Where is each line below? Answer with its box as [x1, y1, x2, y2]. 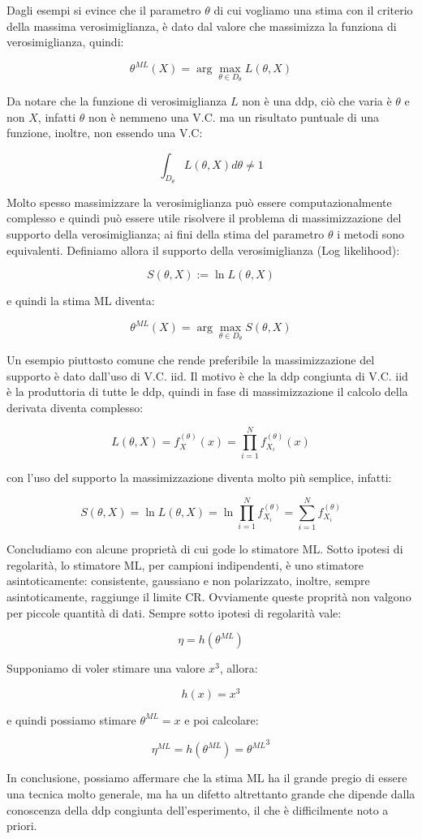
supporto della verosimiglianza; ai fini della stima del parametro [6, 226, 325, 243]
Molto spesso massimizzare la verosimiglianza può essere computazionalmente [6, 193, 392, 210]
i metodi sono [337, 226, 405, 243]
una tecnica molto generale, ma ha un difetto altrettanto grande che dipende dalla [6, 785, 416, 802]
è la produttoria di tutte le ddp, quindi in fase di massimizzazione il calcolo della [6, 383, 408, 400]
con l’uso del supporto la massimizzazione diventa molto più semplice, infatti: [6, 469, 392, 486]
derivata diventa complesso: [6, 398, 144, 415]
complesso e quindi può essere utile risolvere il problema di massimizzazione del [6, 209, 402, 226]
